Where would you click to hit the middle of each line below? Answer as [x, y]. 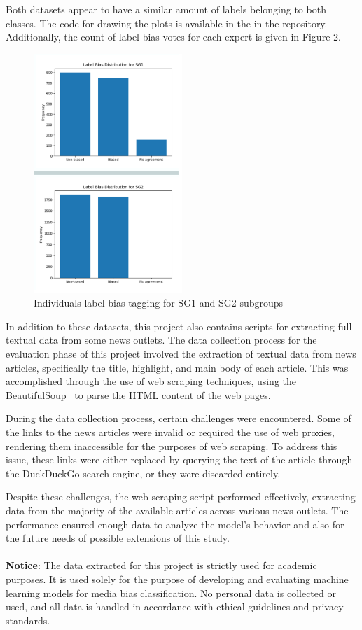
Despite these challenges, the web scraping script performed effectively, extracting [181, 497]
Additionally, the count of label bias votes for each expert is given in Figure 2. [173, 37]
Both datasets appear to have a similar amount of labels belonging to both [166, 9]
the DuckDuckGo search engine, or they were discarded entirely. [143, 473]
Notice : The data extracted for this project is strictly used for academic [161, 565]
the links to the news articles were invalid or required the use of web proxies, [170, 432]
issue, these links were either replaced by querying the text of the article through [179, 460]
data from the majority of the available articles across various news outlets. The [177, 510]
